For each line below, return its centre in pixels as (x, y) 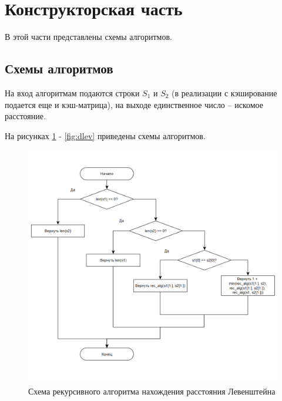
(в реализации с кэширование (224, 92)
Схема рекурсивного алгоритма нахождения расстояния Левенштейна (152, 391)
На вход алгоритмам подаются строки (72, 92)
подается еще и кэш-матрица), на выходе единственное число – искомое (134, 104)
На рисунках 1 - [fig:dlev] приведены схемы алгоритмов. (105, 135)
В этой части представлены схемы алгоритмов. (88, 37)
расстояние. (25, 116)
